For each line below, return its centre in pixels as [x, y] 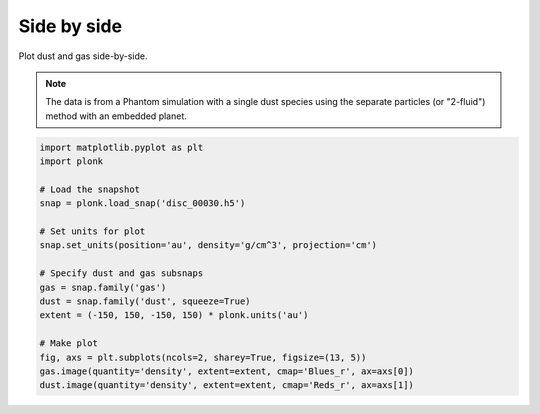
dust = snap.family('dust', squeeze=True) [145, 301]
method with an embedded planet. [116, 116]
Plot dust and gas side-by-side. [83, 56]
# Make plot [69, 343]
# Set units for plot [92, 231]
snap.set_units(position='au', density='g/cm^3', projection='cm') [208, 245]
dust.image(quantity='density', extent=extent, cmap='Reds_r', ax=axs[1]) [227, 385]
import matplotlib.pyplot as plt [121, 147]
